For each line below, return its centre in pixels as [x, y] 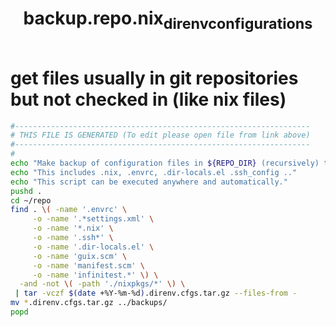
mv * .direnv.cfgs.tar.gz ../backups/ [89, 303]
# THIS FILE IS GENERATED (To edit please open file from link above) [160, 135]
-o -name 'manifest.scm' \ [88, 265]
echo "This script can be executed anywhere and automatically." [149, 182]
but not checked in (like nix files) [148, 99]
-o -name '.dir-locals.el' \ [93, 247]
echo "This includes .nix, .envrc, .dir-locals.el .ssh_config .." [154, 172]
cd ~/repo [31, 200]
